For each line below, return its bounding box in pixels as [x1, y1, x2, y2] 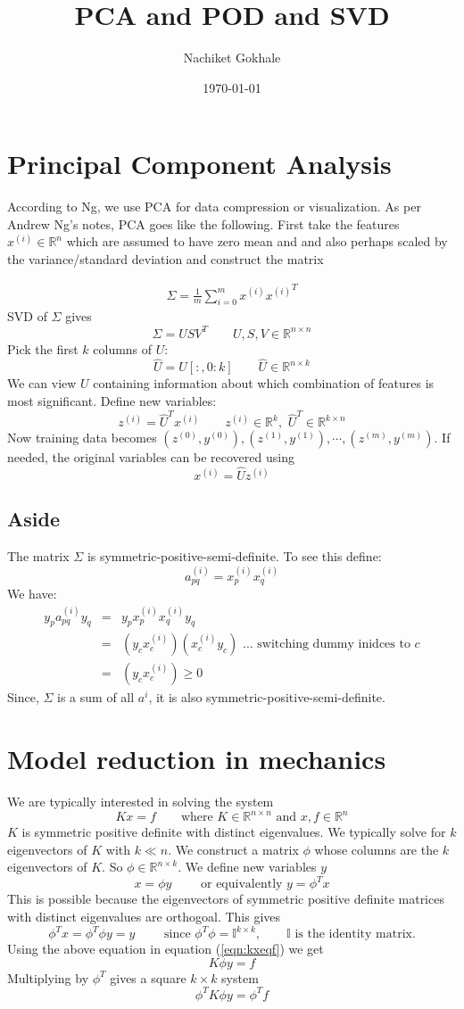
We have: [7, 584, 57, 603]
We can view [7, 374, 77, 393]
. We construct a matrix [168, 839, 299, 858]
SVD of [7, 307, 47, 326]
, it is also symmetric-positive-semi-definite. [148, 688, 385, 707]
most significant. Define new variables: [7, 391, 217, 409]
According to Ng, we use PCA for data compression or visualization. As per [7, 197, 421, 216]
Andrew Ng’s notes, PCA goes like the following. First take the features [7, 214, 400, 233]
